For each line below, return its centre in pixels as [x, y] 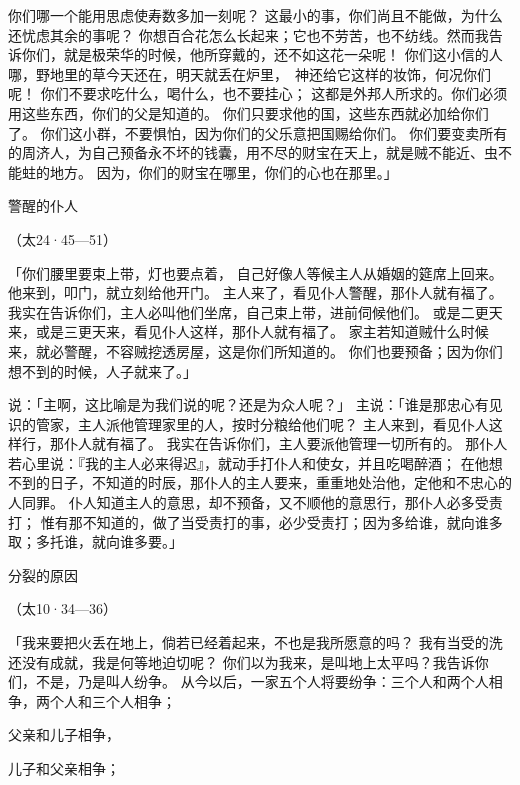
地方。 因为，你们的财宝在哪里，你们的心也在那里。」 [223, 171]
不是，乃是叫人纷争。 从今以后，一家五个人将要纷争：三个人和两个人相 [269, 681]
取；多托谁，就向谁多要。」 [95, 541]
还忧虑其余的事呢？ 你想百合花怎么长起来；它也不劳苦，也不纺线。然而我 [248, 34]
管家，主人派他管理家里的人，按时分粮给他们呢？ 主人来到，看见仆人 [262, 423]
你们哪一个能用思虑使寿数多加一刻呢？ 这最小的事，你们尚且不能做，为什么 [255, 15]
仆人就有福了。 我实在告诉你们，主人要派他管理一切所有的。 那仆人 [285, 443]
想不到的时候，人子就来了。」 [102, 370]
